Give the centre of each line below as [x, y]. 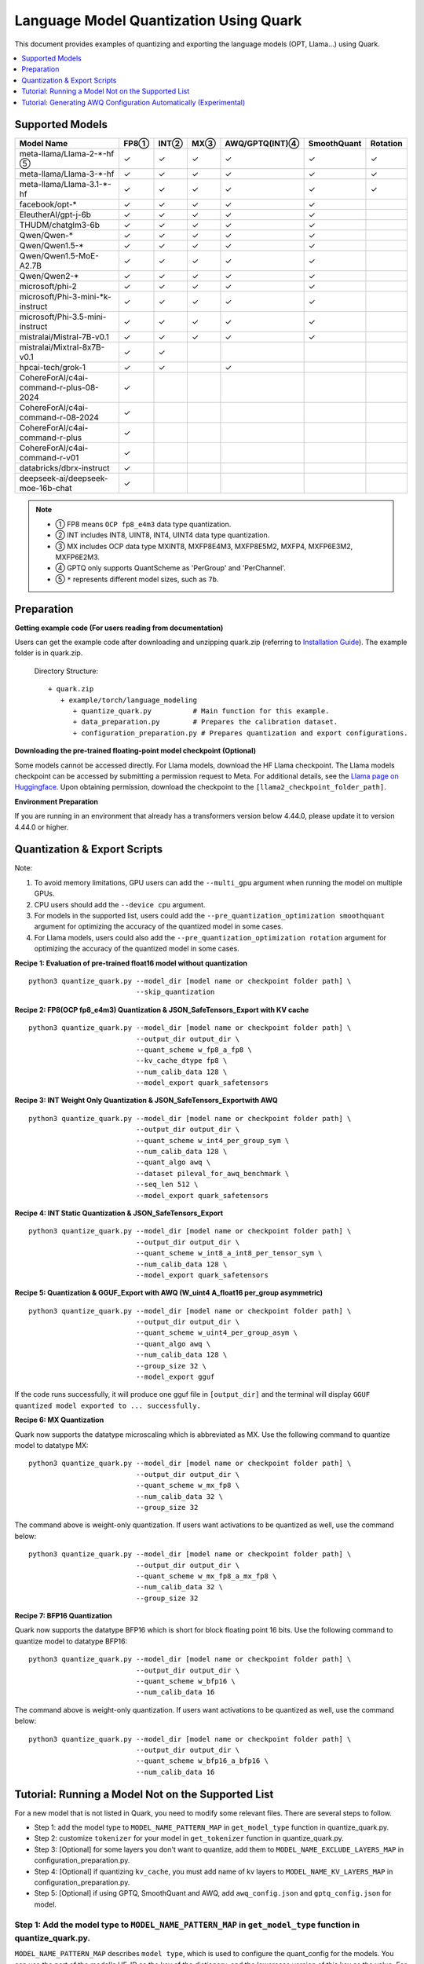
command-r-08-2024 [59, 418]
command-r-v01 [49, 458]
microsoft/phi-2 [48, 287]
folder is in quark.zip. [49, 653]
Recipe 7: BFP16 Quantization [64, 1616]
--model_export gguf [175, 1377]
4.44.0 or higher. [42, 827]
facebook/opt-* [48, 204]
